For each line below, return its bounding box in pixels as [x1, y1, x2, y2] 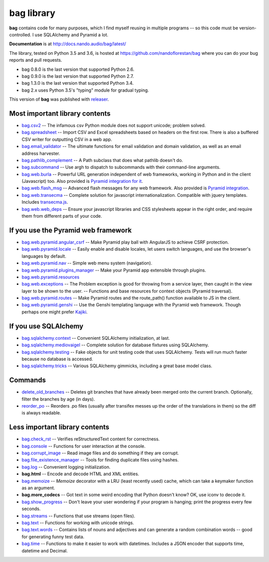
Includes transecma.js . [21, 199, 68, 205]
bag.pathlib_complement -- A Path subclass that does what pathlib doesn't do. [21, 157, 183, 163]
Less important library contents [9, 423, 110, 431]
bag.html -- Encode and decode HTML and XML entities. [21, 471, 139, 477]
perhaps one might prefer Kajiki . [21, 309, 88, 315]
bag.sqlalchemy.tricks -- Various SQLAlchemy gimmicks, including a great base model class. [21, 363, 213, 369]
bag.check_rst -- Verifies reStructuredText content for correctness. [21, 436, 160, 442]
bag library [9, 7, 56, 18]
